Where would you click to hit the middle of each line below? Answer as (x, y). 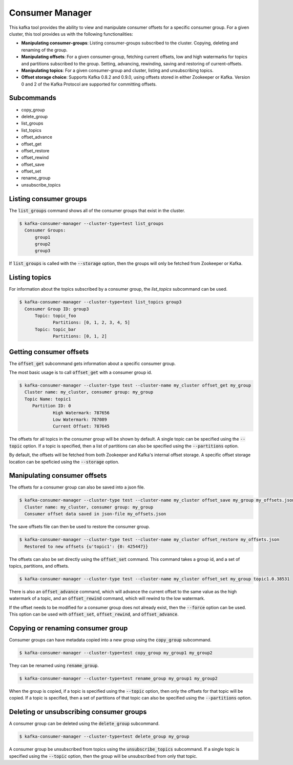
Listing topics (30, 278)
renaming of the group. (44, 50)
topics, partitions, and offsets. (39, 566)
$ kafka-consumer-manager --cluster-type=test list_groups (91, 223)
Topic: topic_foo (56, 316)
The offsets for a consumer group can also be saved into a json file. (77, 487)
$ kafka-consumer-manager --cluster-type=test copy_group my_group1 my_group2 (116, 653)
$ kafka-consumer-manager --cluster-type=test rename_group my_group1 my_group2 (118, 678)
